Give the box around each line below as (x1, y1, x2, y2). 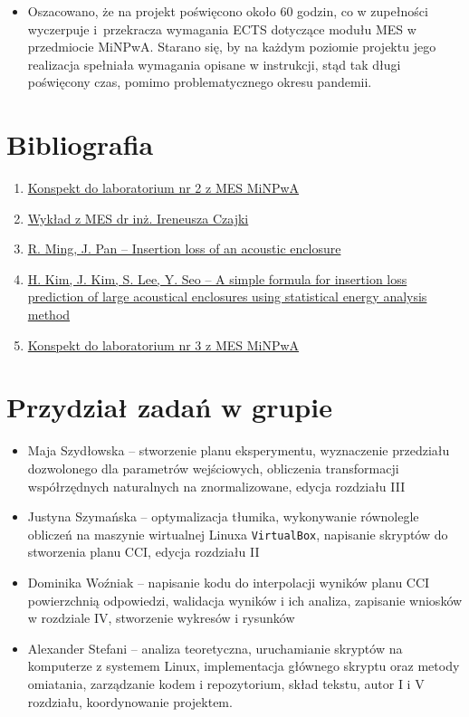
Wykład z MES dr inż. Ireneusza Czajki (27, 208, 249, 227)
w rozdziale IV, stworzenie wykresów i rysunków (27, 608, 295, 627)
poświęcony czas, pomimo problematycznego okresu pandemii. (27, 72, 372, 91)
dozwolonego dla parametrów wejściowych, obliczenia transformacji (27, 458, 399, 477)
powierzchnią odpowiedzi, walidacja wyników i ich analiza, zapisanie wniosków (27, 590, 463, 609)
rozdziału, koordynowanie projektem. (27, 692, 233, 711)
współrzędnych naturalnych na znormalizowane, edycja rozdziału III (27, 476, 406, 495)
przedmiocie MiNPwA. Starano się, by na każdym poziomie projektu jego (27, 37, 436, 56)
